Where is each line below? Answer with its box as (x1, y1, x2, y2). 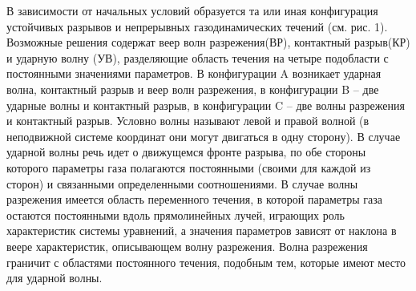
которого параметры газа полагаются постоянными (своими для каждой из (6, 159, 371, 176)
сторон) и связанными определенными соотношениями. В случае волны (6, 175, 358, 192)
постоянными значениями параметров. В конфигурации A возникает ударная (6, 65, 382, 82)
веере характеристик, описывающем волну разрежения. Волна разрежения (6, 237, 368, 254)
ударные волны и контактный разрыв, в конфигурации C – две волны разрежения (6, 96, 405, 113)
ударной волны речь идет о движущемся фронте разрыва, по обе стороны (6, 143, 366, 160)
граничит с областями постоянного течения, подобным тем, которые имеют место (6, 253, 406, 270)
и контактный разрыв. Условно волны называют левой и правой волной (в (6, 112, 370, 129)
